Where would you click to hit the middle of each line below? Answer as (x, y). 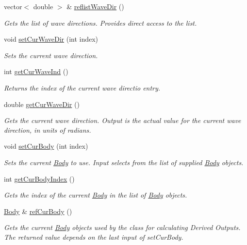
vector (13, 6)
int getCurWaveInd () (36, 71)
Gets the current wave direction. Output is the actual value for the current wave (123, 120)
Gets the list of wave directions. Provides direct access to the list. (100, 23)
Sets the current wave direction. (51, 55)
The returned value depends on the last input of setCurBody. (94, 237)
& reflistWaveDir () (95, 6)
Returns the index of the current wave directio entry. (82, 87)
